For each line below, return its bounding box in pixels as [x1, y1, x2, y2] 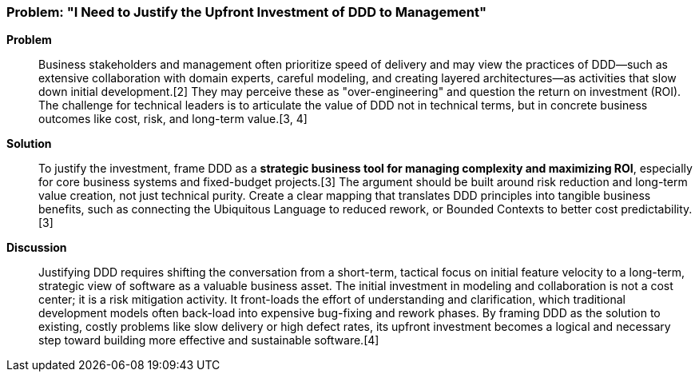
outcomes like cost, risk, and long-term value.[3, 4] [38, 112, 308, 126]
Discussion [6, 241, 67, 255]
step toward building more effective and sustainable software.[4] [38, 333, 379, 348]
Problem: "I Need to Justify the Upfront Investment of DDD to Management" [6, 4, 487, 20]
